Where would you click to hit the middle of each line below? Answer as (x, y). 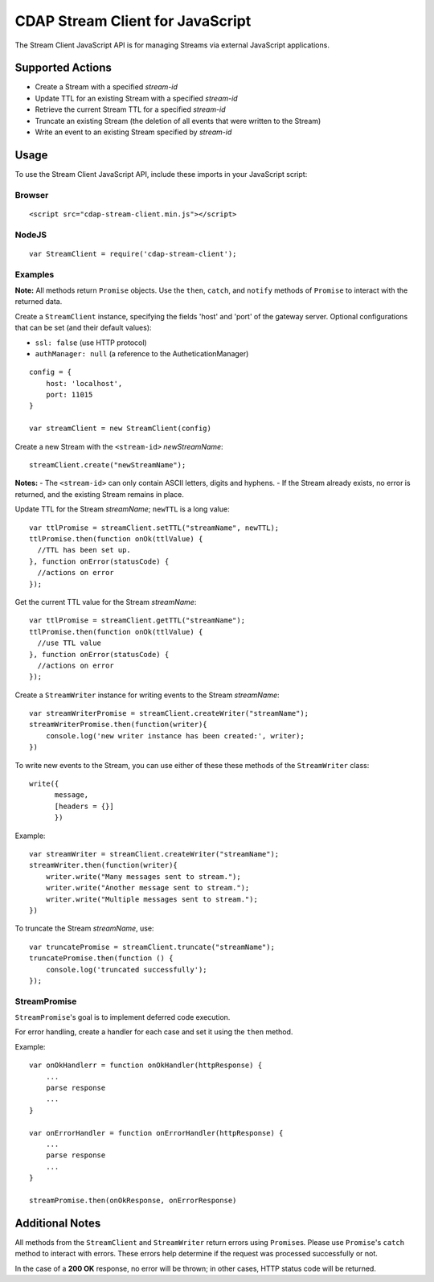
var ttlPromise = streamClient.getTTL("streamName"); (137, 620)
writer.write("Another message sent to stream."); (147, 888)
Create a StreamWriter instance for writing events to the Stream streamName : (147, 695)
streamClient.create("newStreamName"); (108, 465)
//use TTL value (70, 643)
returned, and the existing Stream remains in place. (100, 494)
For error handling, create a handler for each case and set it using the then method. (154, 1032)
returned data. (39, 302)
